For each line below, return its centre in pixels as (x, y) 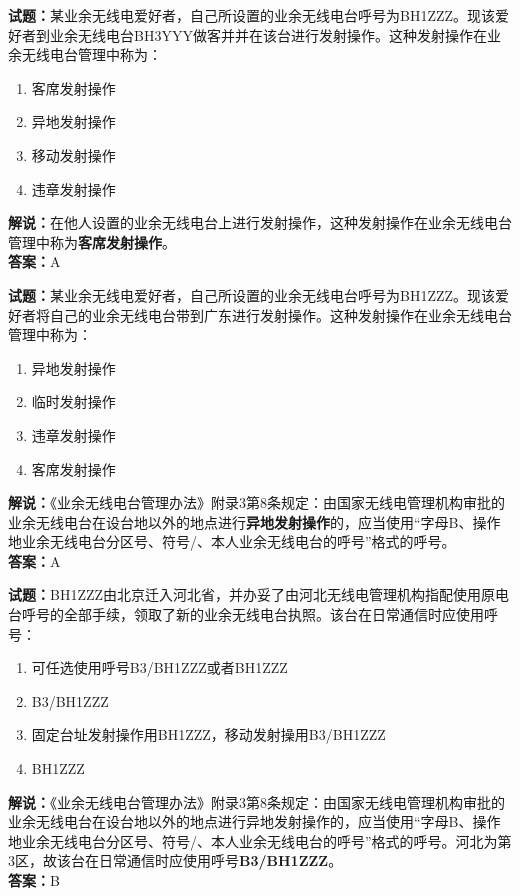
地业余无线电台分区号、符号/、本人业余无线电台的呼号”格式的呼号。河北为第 (260, 840)
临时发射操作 (73, 401)
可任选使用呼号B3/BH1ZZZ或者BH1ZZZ (159, 667)
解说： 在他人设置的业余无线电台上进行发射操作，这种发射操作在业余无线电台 (260, 222)
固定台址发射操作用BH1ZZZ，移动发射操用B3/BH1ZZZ (208, 734)
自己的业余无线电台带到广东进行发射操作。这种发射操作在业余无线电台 (280, 314)
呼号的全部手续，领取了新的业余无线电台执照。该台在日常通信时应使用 (252, 614)
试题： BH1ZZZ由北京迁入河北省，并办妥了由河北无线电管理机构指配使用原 (252, 594)
